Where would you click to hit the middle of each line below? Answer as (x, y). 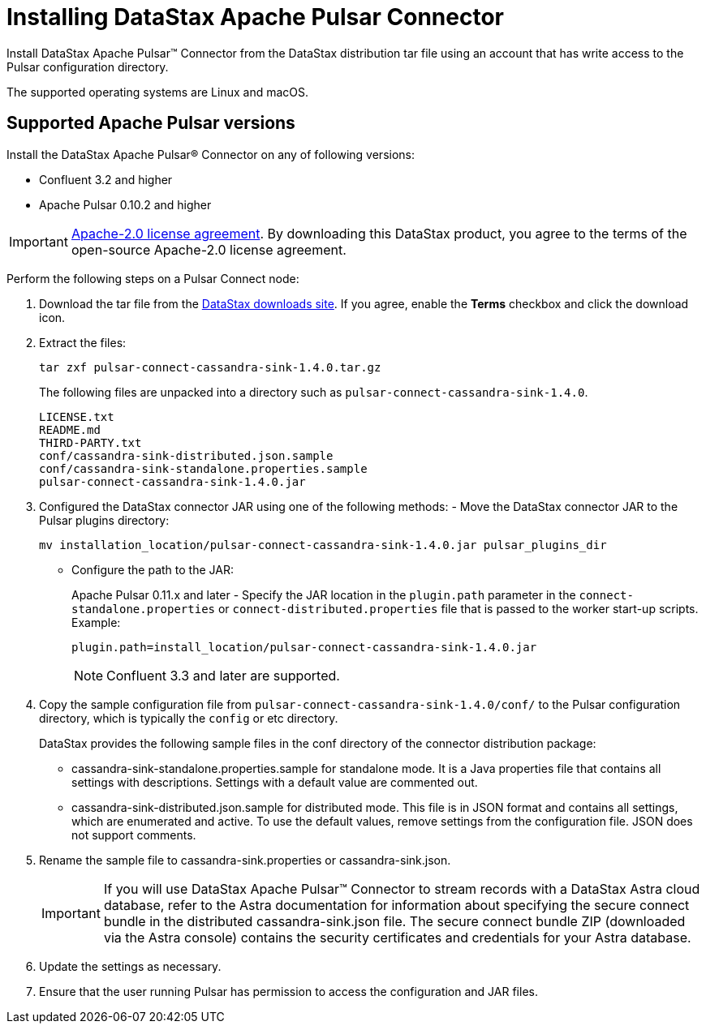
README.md (70, 429)
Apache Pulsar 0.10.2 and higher (125, 204)
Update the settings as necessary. (130, 966)
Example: (96, 622)
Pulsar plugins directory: (104, 520)
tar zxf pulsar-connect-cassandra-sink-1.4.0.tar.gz (210, 367)
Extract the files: (83, 342)
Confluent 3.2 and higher (106, 179)
